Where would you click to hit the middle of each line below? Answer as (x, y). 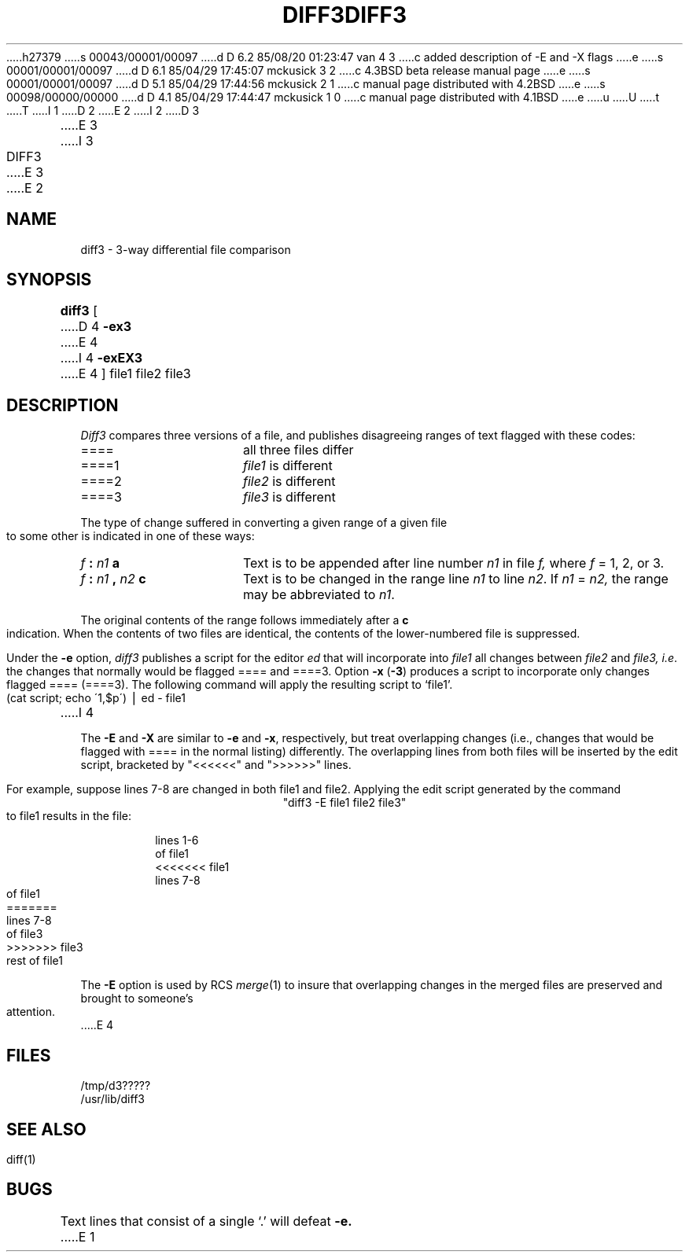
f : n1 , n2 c (113, 579)
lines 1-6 (177, 841)
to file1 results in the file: (69, 816)
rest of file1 (35, 961)
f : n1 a (100, 563)
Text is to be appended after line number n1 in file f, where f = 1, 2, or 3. (453, 563)
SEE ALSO (46, 1129)
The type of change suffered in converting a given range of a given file (264, 523)
